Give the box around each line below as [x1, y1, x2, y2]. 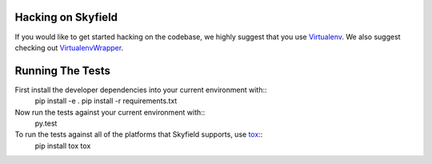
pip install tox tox [34, 141, 91, 150]
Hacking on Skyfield [14, 10, 118, 24]
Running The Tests [14, 64, 111, 78]
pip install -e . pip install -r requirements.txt [34, 96, 178, 106]
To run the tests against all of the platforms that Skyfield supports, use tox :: [14, 130, 263, 139]
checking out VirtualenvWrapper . [14, 42, 124, 52]
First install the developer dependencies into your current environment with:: [14, 85, 267, 94]
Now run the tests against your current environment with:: [14, 107, 206, 117]
